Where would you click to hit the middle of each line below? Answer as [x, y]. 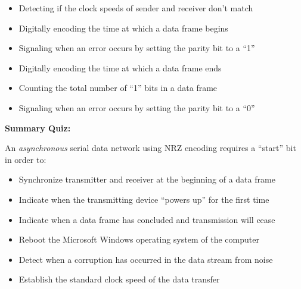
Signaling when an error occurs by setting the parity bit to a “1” [137, 48]
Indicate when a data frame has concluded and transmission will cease [147, 219]
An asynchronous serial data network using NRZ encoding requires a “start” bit [150, 148]
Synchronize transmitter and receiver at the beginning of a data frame [147, 179]
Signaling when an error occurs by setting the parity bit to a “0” [137, 107]
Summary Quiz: [38, 128]
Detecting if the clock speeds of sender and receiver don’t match [136, 8]
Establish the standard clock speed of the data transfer [119, 279]
